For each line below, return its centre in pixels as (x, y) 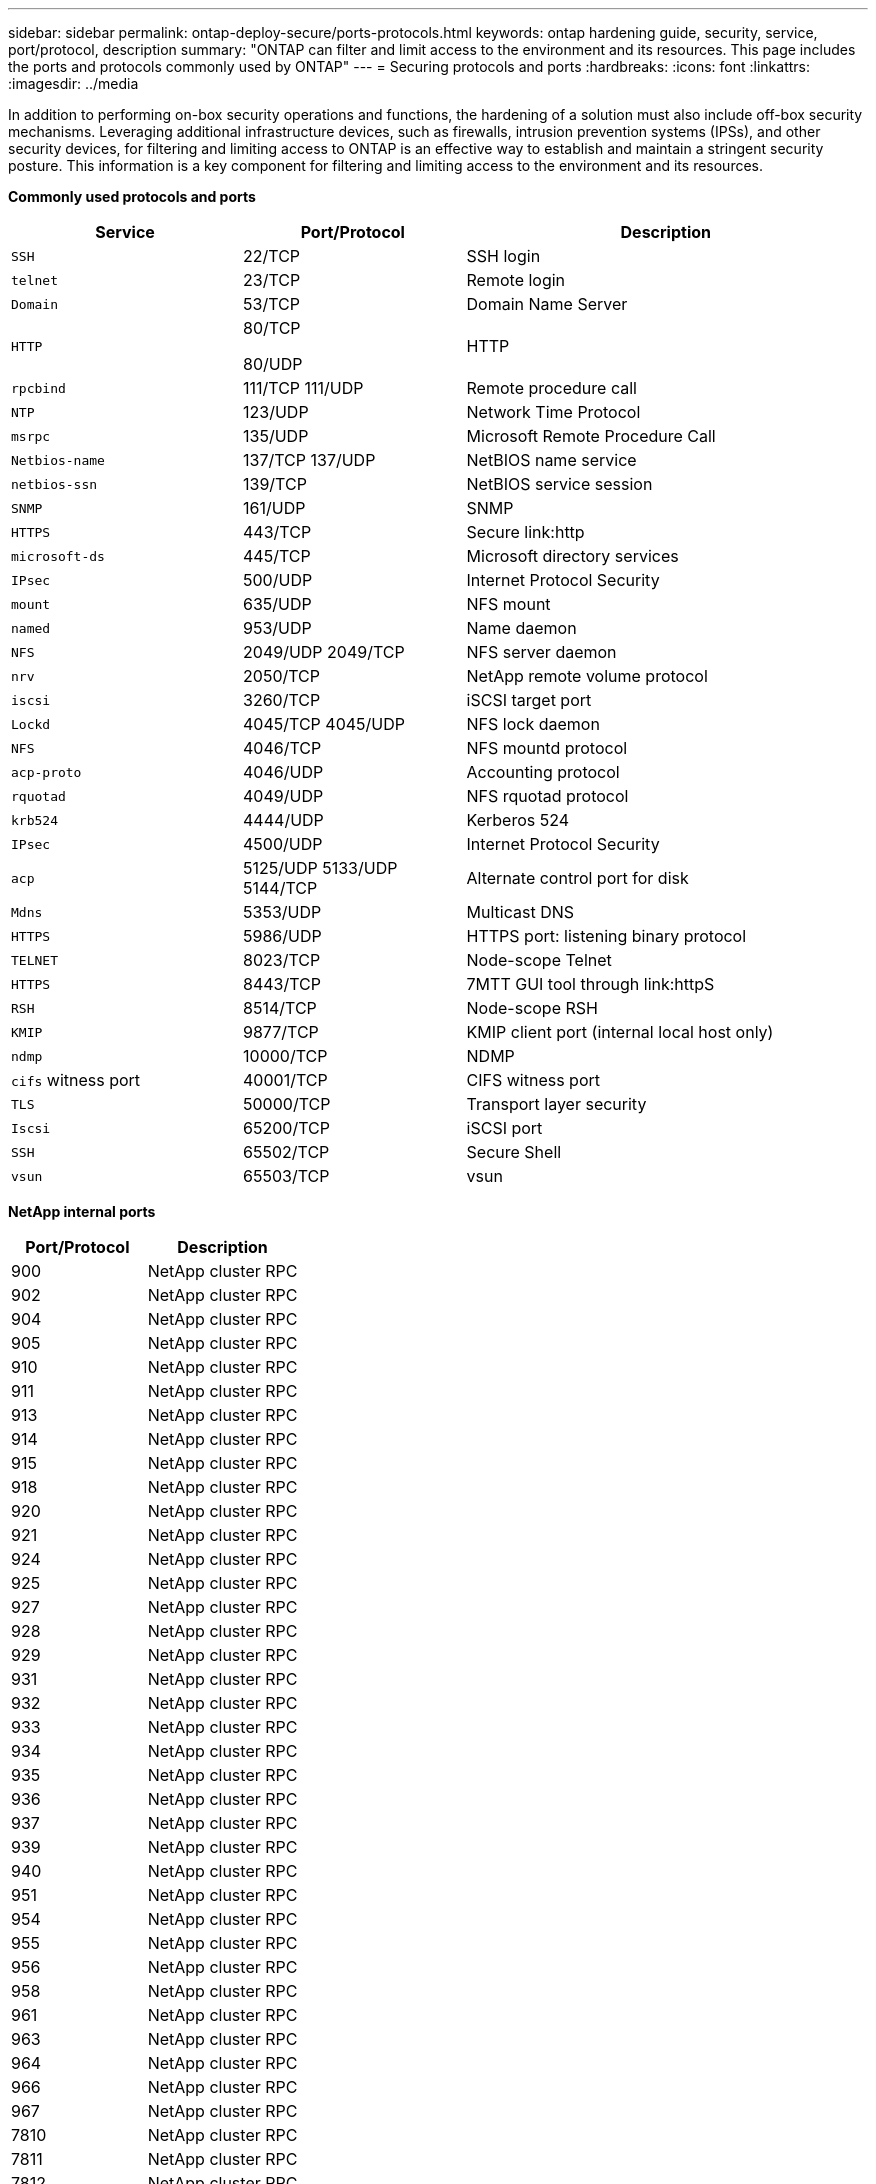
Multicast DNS (520, 912)
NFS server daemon (541, 652)
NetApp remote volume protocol (587, 676)
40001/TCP (285, 1080)
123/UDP (276, 412)
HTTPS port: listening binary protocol (606, 936)
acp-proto (46, 772)
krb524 (34, 820)
